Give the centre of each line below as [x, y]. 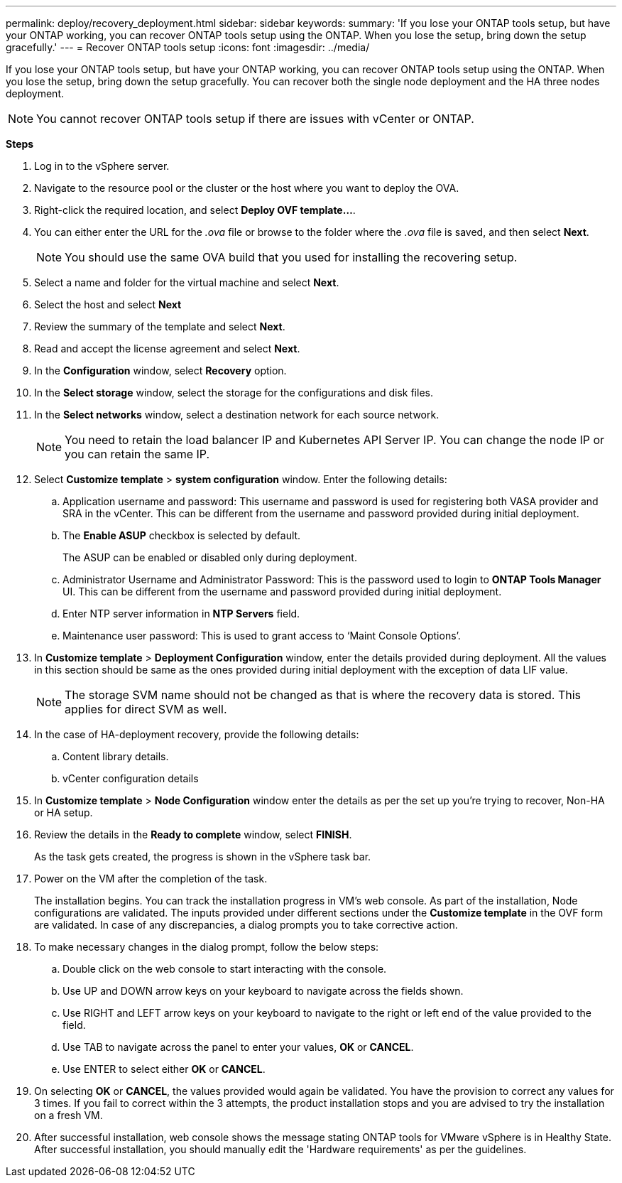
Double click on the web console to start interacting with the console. [225, 969]
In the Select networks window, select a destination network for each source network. [237, 415]
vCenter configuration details [131, 778]
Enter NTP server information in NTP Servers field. [181, 614]
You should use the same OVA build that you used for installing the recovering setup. [291, 257]
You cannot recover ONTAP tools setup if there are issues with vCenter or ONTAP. [255, 119]
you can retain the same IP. [137, 454]
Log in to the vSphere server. [102, 166]
